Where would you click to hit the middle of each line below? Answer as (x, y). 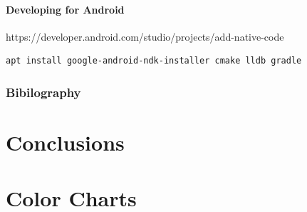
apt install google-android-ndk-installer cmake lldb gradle (154, 61)
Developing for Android (65, 9)
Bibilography (43, 92)
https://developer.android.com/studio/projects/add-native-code (145, 36)
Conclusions (65, 142)
